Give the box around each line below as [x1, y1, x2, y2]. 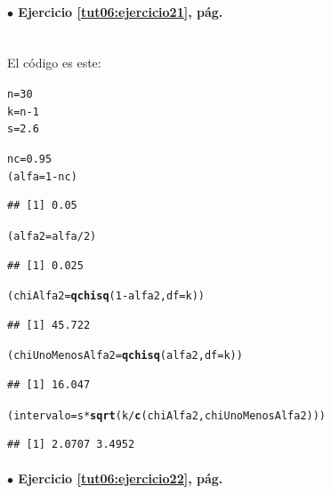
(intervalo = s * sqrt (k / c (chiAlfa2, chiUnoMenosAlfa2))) [7, 409, 327, 422]
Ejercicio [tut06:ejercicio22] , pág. [18, 469, 223, 488]
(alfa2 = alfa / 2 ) [7, 229, 97, 243]
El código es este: [7, 53, 101, 72]
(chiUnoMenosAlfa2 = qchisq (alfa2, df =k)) [7, 349, 243, 363]
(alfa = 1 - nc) [7, 170, 77, 183]
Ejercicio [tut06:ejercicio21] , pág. [18, 2, 223, 20]
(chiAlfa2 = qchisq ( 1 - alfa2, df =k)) [7, 290, 205, 303]
